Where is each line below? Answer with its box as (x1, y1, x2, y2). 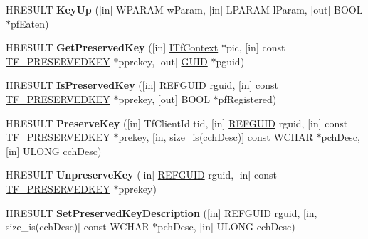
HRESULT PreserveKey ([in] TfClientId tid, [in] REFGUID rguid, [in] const (6, 115, 348, 130)
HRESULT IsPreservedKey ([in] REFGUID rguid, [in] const (6, 78, 279, 92)
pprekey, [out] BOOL (118, 91, 210, 106)
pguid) (216, 53, 245, 68)
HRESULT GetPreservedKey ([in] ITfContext (6, 40, 219, 55)
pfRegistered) (218, 91, 277, 106)
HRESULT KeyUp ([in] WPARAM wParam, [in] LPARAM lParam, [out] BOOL (6, 2, 363, 16)
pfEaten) (11, 16, 49, 31)
